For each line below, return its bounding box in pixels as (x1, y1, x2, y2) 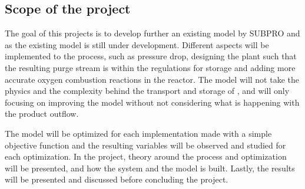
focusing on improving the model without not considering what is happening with (5, 96, 300, 108)
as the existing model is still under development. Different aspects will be (5, 38, 269, 50)
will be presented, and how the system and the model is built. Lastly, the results (5, 161, 295, 174)
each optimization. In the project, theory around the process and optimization (5, 150, 287, 163)
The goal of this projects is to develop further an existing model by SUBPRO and (5, 27, 300, 39)
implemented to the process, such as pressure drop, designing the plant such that (5, 50, 297, 62)
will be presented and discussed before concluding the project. (5, 173, 228, 185)
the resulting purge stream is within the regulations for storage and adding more (5, 61, 296, 73)
